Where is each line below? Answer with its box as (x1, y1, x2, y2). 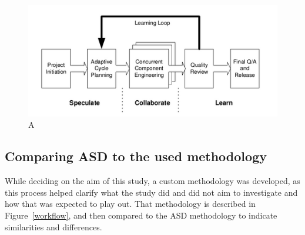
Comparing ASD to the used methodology (5, 147, 267, 165)
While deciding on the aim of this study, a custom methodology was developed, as (5, 175, 300, 187)
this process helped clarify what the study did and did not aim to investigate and (5, 186, 298, 198)
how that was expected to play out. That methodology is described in (5, 197, 256, 210)
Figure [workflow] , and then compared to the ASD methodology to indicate (5, 209, 277, 221)
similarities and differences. (5, 220, 102, 233)
